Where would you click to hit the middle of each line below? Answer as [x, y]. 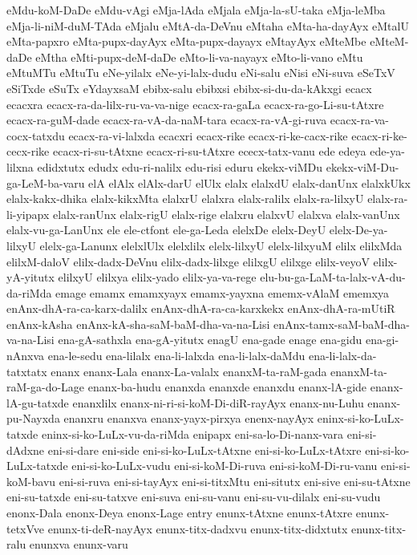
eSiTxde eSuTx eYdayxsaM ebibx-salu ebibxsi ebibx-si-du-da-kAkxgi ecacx [189, 88]
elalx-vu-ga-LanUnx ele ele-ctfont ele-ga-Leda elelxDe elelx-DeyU [166, 230]
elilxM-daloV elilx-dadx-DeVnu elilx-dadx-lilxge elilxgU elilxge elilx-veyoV [188, 261]
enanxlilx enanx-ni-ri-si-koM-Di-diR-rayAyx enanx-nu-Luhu [218, 402]
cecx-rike [28, 151]
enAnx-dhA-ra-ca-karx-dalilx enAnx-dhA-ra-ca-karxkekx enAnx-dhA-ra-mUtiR [201, 308]
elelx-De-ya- [358, 230]
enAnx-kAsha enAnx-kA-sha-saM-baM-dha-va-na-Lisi [138, 324]
